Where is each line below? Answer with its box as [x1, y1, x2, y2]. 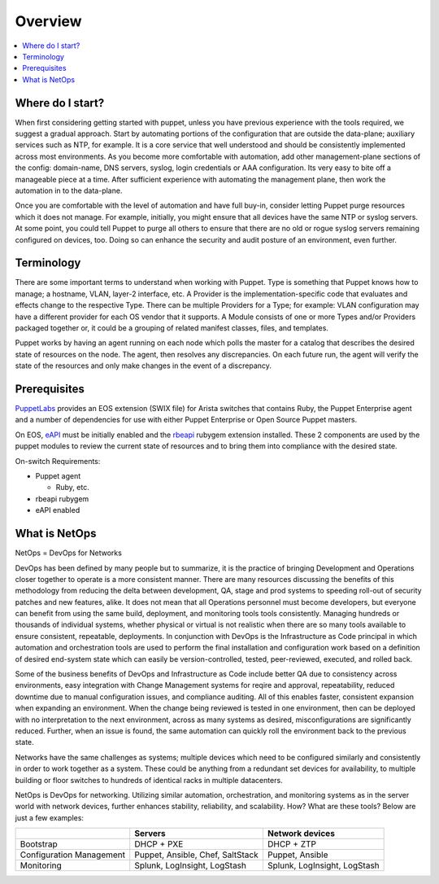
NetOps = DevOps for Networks [15, 548, 122, 558]
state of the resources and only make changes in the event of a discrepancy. [15, 361, 272, 370]
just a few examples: [15, 812, 85, 822]
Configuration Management [20, 849, 126, 860]
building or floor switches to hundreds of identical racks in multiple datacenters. [15, 775, 284, 785]
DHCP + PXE [134, 838, 184, 850]
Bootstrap [20, 838, 58, 850]
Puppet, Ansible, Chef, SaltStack [134, 849, 259, 860]
